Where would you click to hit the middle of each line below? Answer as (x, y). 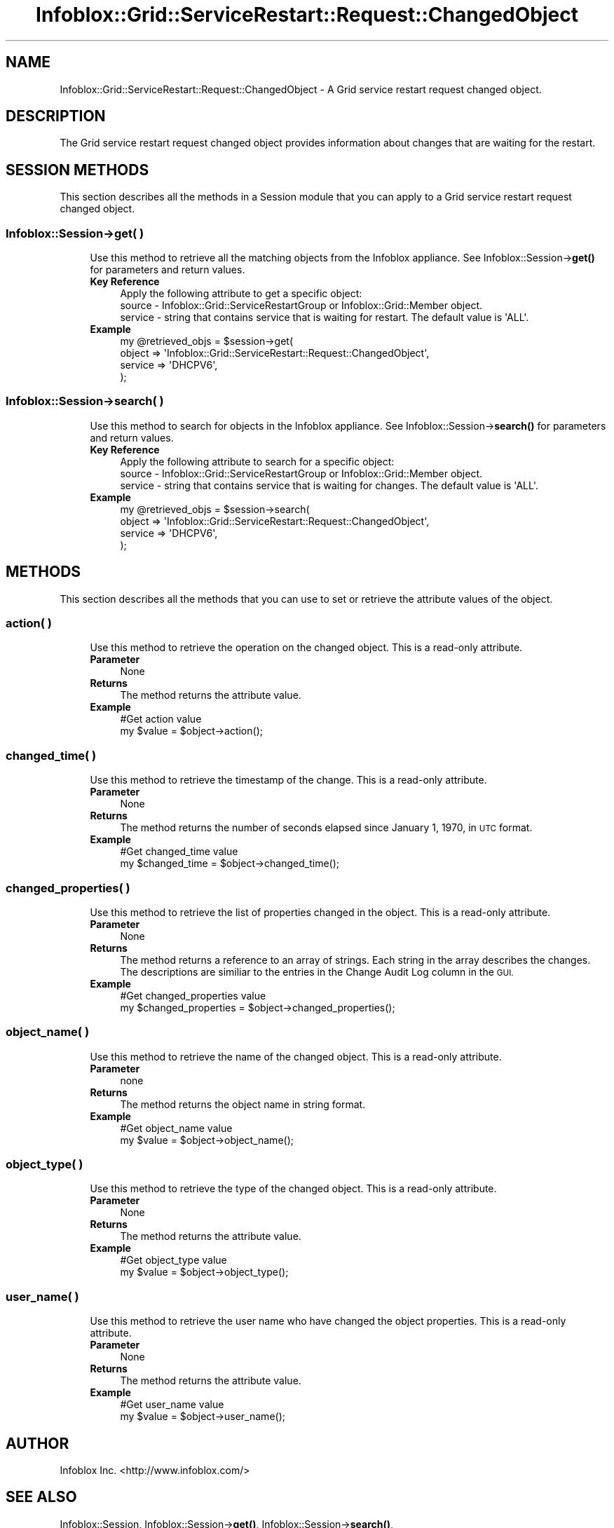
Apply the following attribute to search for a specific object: (257, 461)
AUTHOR (37, 1443)
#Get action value (161, 719)
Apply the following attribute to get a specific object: (241, 294)
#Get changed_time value (179, 852)
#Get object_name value (176, 1128)
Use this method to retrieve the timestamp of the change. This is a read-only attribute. (288, 780)
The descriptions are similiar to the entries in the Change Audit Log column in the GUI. (317, 971)
